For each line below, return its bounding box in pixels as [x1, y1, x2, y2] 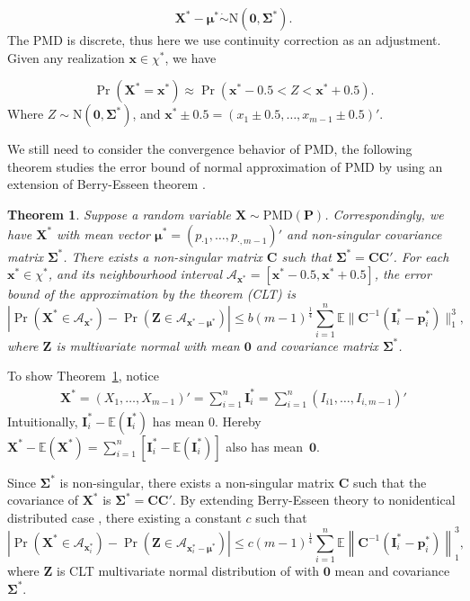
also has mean [226, 436, 303, 455]
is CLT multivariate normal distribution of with [56, 561, 320, 580]
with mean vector [57, 224, 151, 243]
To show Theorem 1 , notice [7, 366, 159, 385]
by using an [378, 157, 443, 175]
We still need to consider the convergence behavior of [7, 139, 300, 158]
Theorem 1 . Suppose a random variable [7, 204, 231, 223]
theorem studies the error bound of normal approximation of [7, 157, 341, 175]
